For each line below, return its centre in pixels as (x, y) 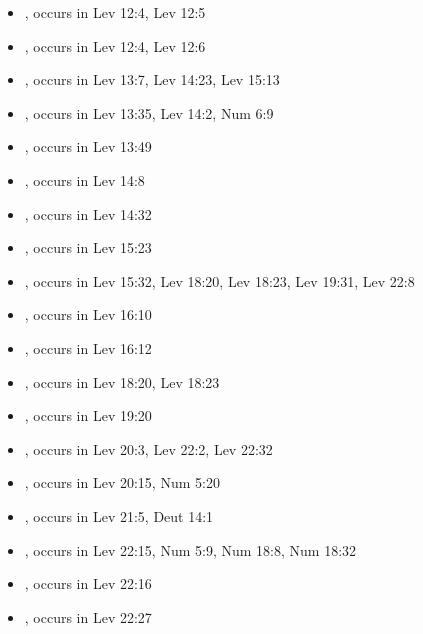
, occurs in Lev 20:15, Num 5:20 (122, 482)
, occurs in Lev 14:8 (84, 179)
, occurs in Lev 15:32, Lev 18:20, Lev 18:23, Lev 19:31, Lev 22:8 (219, 280)
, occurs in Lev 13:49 (88, 146)
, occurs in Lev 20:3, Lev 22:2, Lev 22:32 (148, 448)
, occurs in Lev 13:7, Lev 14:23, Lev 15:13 (152, 79)
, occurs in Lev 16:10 (88, 314)
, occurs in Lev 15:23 (88, 247)
